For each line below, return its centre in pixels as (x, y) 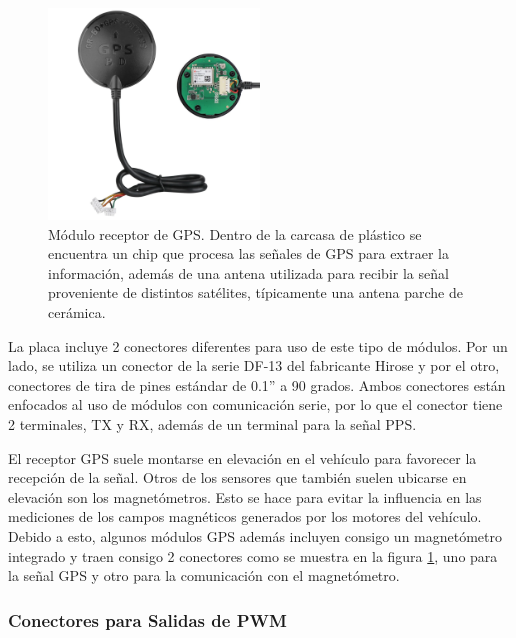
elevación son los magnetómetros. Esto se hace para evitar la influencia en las (245, 496)
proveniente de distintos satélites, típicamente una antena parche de (255, 292)
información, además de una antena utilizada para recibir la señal (248, 272)
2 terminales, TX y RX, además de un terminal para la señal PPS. (212, 423)
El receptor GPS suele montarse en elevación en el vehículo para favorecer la (242, 457)
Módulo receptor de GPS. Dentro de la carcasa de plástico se (235, 233)
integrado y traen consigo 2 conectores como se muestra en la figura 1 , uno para (253, 555)
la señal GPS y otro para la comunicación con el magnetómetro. (204, 575)
